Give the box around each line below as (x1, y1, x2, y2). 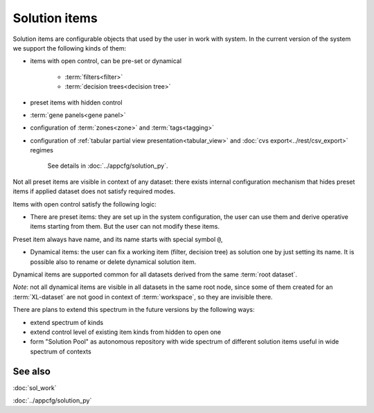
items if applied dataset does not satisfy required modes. (12, 187, 176, 195)
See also (12, 365, 51, 377)
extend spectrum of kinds (30, 318, 104, 326)
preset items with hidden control (30, 98, 123, 107)
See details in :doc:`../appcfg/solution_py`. (47, 161, 168, 170)
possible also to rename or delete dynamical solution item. (30, 257, 197, 266)
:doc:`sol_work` (12, 383, 57, 392)
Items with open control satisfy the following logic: (12, 200, 157, 208)
